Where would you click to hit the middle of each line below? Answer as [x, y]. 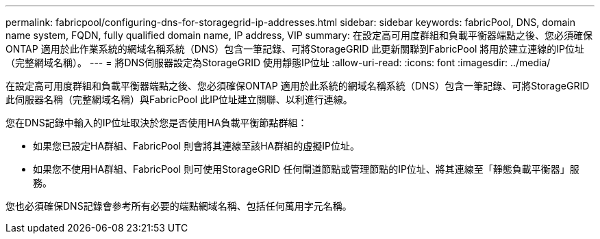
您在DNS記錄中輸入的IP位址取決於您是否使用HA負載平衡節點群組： [157, 123]
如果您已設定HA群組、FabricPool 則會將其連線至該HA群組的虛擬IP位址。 [196, 146]
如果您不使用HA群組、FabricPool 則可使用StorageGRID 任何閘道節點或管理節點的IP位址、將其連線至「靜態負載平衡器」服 [306, 169]
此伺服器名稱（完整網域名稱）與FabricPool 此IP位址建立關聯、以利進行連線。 [179, 99]
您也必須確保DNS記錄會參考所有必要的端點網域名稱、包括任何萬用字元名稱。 [179, 206]
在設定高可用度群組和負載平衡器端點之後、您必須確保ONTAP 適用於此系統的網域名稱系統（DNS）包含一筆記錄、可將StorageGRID [298, 86]
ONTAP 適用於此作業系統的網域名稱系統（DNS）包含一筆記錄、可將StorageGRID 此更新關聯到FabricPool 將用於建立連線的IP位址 [295, 49]
